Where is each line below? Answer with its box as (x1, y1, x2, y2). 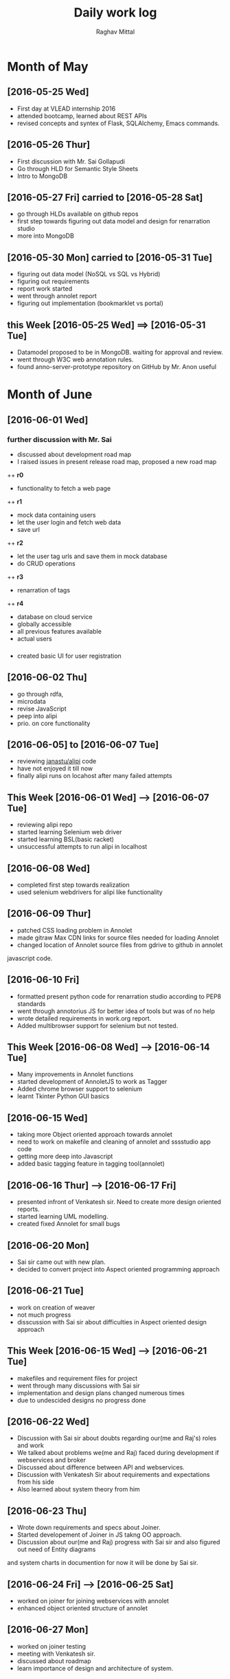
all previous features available (16, 627, 102, 635)
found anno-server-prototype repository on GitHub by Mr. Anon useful (16, 363, 217, 370)
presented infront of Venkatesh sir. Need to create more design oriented (16, 1198, 222, 1206)
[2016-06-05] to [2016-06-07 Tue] (7, 739, 159, 750)
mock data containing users (16, 511, 96, 519)
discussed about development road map (16, 450, 132, 458)
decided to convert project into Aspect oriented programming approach (16, 1265, 220, 1273)
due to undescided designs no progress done (16, 1396, 146, 1404)
